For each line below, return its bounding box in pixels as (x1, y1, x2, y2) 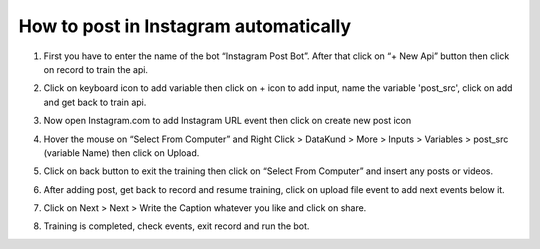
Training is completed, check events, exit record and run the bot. (43, 220, 310, 232)
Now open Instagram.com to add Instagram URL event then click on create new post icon (43, 115, 412, 127)
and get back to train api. (43, 96, 147, 108)
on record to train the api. (43, 63, 149, 75)
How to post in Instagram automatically (18, 15, 352, 37)
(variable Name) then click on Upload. (43, 146, 200, 159)
